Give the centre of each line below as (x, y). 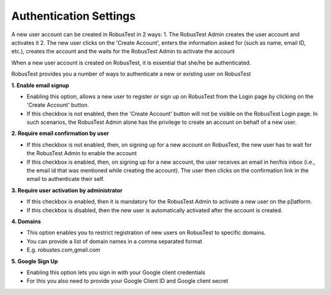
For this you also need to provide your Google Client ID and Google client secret (127, 281)
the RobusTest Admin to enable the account (82, 153)
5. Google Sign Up (35, 261)
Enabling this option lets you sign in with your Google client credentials (116, 272)
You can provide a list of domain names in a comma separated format (114, 241)
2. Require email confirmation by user (60, 133)
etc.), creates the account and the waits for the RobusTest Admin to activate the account (123, 52)
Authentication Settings (74, 16)
